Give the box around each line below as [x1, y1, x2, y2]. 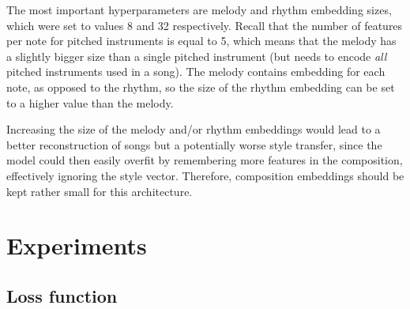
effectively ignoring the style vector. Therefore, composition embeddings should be [6, 167, 404, 183]
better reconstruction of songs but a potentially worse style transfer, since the [6, 136, 382, 153]
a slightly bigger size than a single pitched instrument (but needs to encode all [6, 47, 387, 64]
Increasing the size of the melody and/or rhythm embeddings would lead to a [6, 121, 381, 138]
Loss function [6, 283, 118, 307]
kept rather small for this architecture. [6, 183, 193, 199]
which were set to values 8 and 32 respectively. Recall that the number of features [6, 17, 403, 33]
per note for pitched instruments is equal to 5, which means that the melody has [6, 32, 397, 49]
